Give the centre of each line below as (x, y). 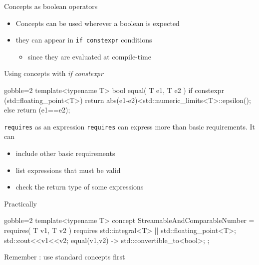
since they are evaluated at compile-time (90, 56)
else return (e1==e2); (37, 110)
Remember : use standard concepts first (65, 257)
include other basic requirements (65, 153)
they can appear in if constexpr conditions (84, 40)
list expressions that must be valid (68, 170)
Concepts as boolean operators (51, 6)
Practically (20, 203)
